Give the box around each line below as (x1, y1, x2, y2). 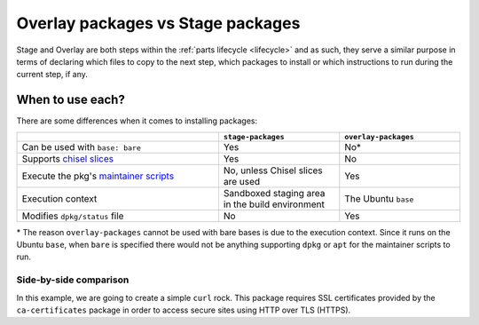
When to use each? (16, 92, 126, 107)
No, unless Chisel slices (223, 164, 323, 177)
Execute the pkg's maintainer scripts (21, 170, 175, 182)
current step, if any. (16, 69, 89, 80)
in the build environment (223, 198, 326, 210)
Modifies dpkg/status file (21, 210, 124, 222)
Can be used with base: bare (21, 140, 141, 153)
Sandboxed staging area (223, 186, 326, 199)
